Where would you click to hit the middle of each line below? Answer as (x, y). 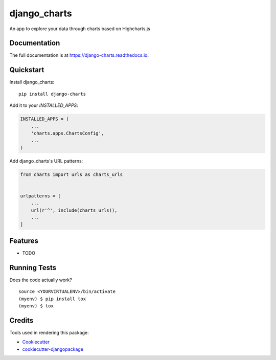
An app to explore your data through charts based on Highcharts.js (80, 29)
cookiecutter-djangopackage (53, 349)
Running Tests (33, 268)
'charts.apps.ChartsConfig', (67, 133)
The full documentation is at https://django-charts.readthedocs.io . (79, 55)
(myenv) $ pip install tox (52, 299)
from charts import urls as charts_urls (71, 174)
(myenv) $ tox (36, 306)
